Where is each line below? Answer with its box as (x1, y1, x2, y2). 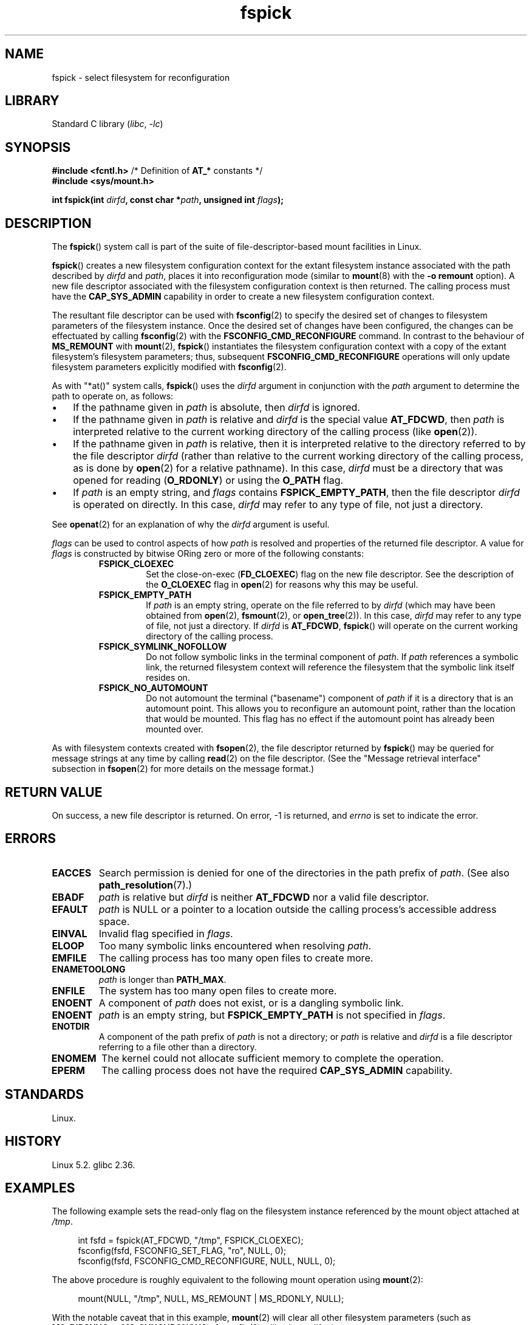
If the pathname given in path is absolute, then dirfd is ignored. (73, 401, 360, 414)
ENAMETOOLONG (52, 963, 126, 974)
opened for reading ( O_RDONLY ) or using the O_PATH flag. (73, 474, 344, 487)
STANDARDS (5, 1087, 84, 1103)
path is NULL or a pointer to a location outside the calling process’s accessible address (98, 903, 497, 915)
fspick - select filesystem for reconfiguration (52, 72, 230, 83)
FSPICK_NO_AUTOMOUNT (98, 683, 208, 693)
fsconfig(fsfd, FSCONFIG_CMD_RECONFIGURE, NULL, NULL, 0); (78, 1256, 336, 1267)
